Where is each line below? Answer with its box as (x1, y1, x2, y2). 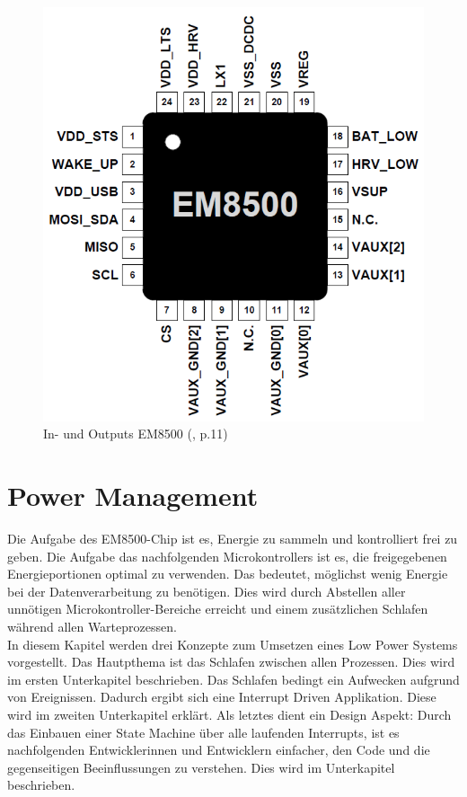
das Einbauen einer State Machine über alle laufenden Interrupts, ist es (7, 722, 400, 741)
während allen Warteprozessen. (7, 617, 177, 636)
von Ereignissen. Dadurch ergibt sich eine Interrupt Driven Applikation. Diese (7, 687, 436, 706)
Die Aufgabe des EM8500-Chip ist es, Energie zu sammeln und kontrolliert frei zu (7, 529, 458, 548)
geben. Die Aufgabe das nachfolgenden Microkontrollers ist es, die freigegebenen (7, 546, 447, 565)
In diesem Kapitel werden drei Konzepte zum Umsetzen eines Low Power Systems (7, 634, 458, 653)
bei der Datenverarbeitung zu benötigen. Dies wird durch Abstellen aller (7, 581, 406, 600)
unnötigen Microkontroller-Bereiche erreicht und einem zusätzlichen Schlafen (7, 599, 428, 618)
